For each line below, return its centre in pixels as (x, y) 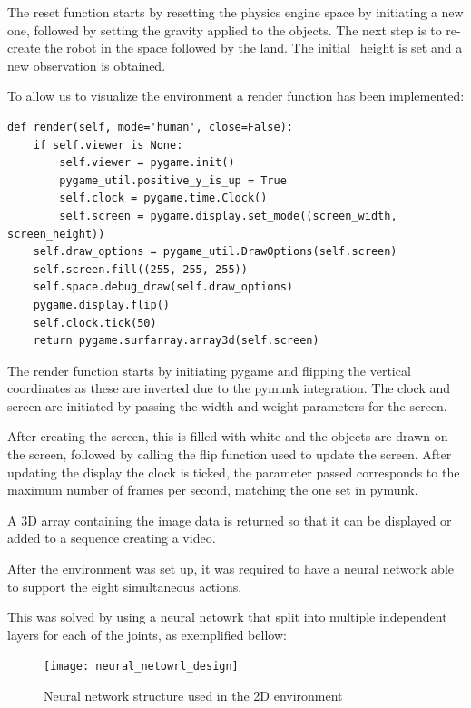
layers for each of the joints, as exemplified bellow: (147, 634)
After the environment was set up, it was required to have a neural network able (231, 569)
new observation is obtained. (87, 65)
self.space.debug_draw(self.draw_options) (163, 287)
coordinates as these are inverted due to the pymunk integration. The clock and (229, 388)
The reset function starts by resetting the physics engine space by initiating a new (235, 12)
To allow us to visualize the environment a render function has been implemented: (236, 96)
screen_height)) (56, 234)
